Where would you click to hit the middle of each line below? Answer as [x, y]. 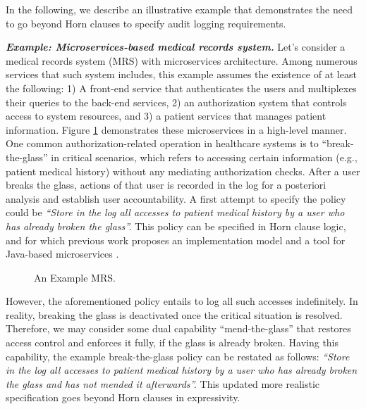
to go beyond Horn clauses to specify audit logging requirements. [146, 23]
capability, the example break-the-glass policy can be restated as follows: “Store [178, 356]
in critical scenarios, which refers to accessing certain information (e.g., [204, 157]
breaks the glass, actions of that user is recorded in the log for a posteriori [166, 185]
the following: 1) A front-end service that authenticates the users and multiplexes [181, 88]
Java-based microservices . [62, 254]
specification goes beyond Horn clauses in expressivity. [123, 397]
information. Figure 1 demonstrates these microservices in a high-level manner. [176, 129]
